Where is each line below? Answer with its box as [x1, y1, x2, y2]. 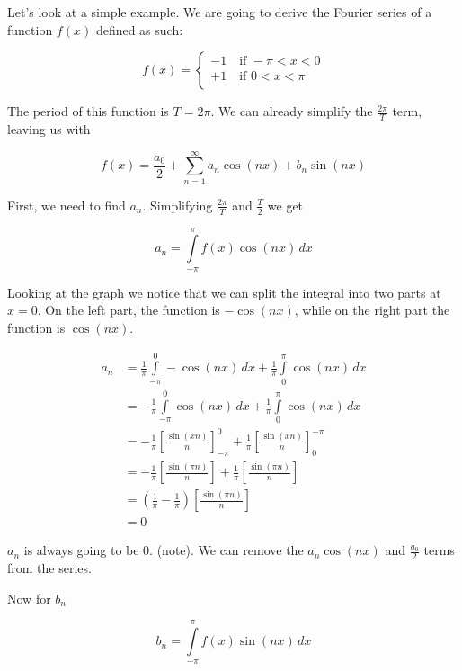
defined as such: [95, 20, 183, 39]
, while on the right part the [294, 300, 450, 319]
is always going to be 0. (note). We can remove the [23, 541, 304, 559]
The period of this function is [7, 102, 169, 121]
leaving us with [7, 120, 91, 139]
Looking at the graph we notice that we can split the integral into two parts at [7, 282, 441, 301]
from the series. [7, 559, 92, 577]
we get [267, 195, 304, 214]
